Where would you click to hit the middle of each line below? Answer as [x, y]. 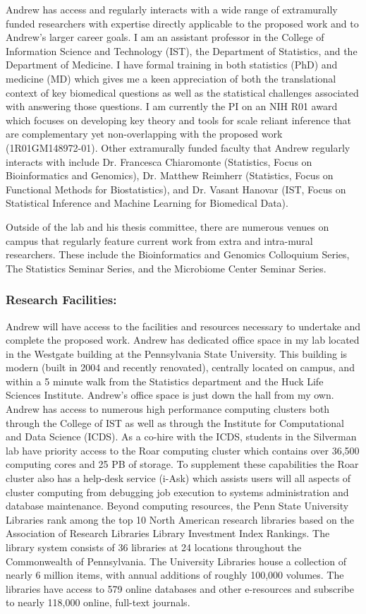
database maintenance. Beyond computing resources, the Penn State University [177, 506]
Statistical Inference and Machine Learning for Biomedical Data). [147, 203]
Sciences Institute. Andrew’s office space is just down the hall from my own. [170, 395]
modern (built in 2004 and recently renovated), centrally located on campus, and [180, 367]
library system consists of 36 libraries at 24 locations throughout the [154, 547]
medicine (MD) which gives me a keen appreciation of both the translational [171, 78]
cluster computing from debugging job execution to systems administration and [177, 492]
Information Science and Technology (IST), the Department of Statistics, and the [182, 50]
